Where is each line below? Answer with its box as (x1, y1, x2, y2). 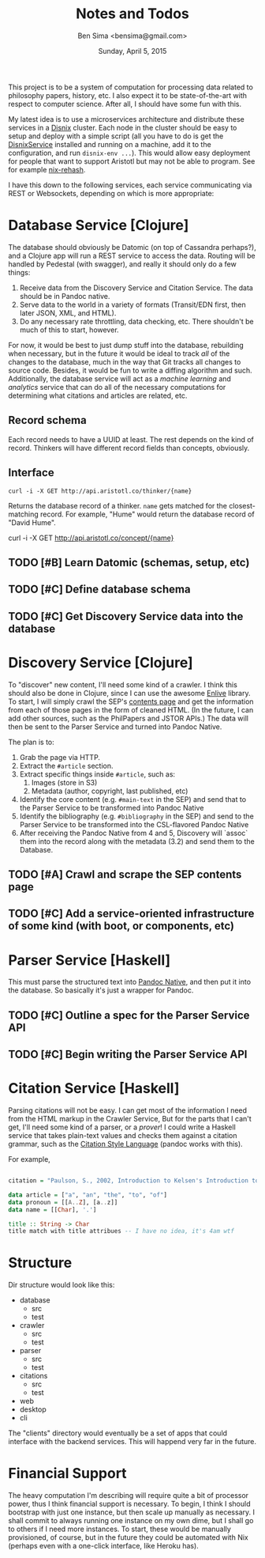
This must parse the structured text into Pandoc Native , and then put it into (8, 978, 251, 987)
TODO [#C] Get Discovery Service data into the (8, 610, 244, 623)
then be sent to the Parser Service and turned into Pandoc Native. (8, 721, 222, 732)
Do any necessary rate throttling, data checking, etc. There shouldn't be (19, 316, 254, 326)
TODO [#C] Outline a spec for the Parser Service (8, 1008, 250, 1022)
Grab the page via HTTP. (19, 752, 101, 762)
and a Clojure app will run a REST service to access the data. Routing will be (8, 251, 256, 260)
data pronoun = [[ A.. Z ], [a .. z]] (8, 1198, 118, 1206)
